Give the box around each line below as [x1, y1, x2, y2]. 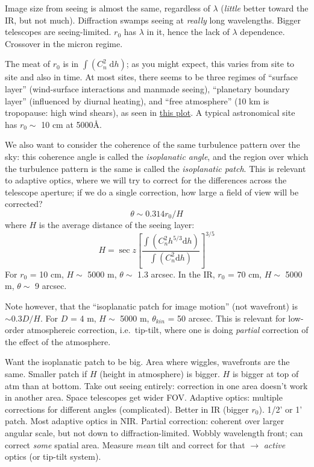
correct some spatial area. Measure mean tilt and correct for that [5, 438, 245, 451]
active [263, 438, 286, 451]
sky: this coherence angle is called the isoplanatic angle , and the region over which [5, 150, 309, 162]
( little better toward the [221, 2, 309, 14]
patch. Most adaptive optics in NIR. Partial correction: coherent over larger [5, 415, 284, 427]
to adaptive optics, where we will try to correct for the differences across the [5, 174, 287, 186]
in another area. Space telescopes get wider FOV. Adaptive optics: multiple [5, 391, 283, 404]
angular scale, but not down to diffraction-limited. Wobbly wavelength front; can [5, 426, 303, 439]
